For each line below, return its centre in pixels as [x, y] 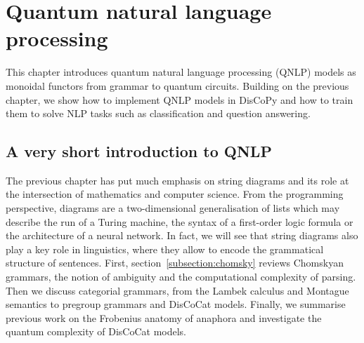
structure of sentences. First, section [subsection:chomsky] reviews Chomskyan [175, 263]
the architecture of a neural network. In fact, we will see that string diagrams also [182, 235]
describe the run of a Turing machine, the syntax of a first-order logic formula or [180, 221]
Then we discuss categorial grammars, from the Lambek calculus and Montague [177, 290]
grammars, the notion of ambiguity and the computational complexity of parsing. [181, 277]
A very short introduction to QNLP [139, 151]
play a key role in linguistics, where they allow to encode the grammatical [165, 249]
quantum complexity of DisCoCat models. [96, 331]
